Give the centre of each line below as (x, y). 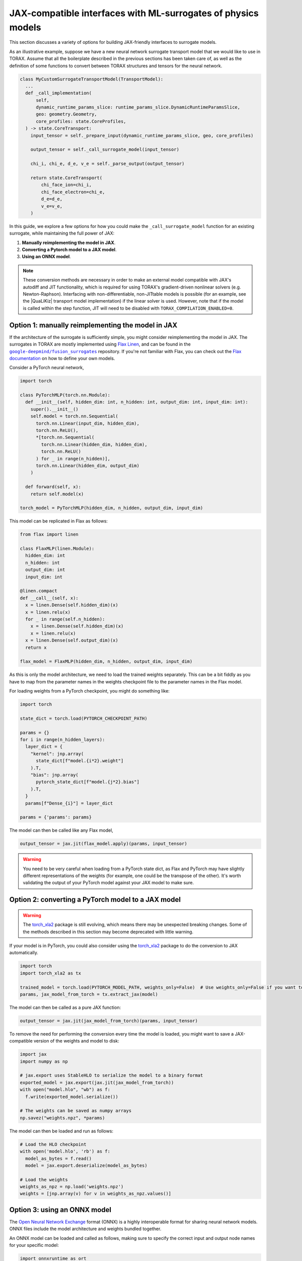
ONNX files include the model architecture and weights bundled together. (85, 1229)
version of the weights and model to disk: (76, 1041)
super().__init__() (55, 409)
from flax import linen (49, 534)
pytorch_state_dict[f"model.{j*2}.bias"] (88, 782)
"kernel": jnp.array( (57, 754)
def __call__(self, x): (49, 598)
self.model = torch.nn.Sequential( (74, 416)
